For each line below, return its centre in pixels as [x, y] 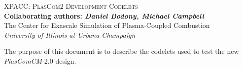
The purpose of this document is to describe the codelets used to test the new [121, 51]
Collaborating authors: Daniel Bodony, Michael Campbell [104, 15]
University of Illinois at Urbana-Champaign [70, 34]
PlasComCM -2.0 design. [40, 60]
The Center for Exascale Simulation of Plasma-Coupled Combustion [107, 25]
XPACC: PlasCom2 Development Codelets [71, 6]
